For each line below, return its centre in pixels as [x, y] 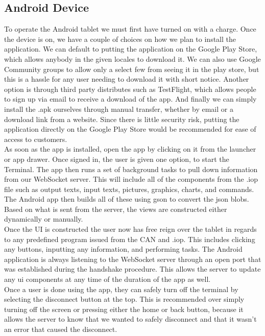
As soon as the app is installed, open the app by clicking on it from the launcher [130, 149]
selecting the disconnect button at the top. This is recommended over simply [124, 299]
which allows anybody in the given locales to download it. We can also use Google [132, 58]
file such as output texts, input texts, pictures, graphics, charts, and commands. [129, 189]
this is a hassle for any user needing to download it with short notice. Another [127, 79]
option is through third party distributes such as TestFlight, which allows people [130, 89]
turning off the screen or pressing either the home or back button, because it [124, 309]
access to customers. [36, 139]
